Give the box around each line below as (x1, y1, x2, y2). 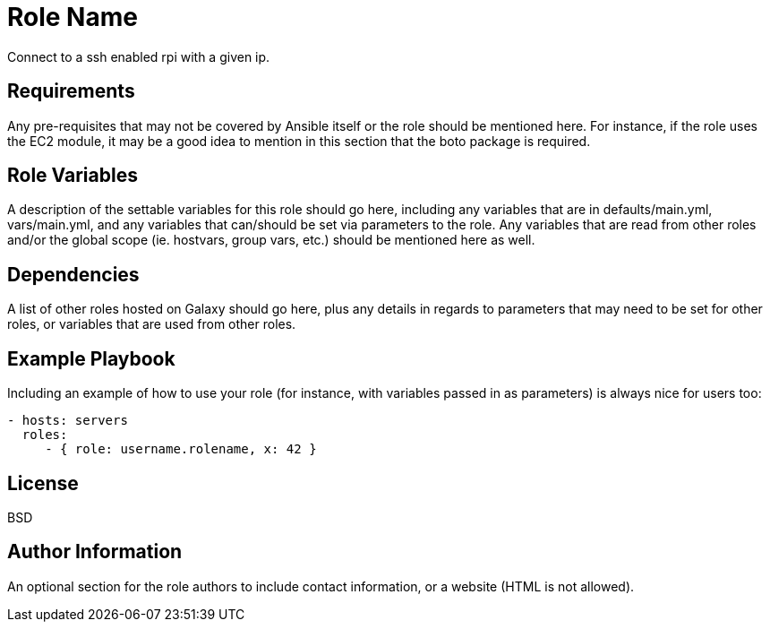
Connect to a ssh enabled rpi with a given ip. (7, 48, 270, 65)
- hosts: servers (7, 413, 128, 428)
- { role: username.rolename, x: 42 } (45, 442, 317, 457)
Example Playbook (7, 347, 175, 370)
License (7, 471, 79, 495)
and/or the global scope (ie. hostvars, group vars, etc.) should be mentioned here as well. (7, 232, 535, 248)
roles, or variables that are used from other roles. (7, 316, 296, 332)
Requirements (7, 80, 135, 103)
